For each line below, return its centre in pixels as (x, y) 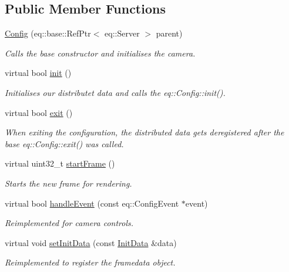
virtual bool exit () (39, 112)
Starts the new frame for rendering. (68, 183)
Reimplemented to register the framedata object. (90, 262)
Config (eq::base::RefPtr (48, 33)
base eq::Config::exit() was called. (64, 143)
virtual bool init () (38, 73)
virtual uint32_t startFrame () (60, 163)
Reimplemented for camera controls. (69, 223)
